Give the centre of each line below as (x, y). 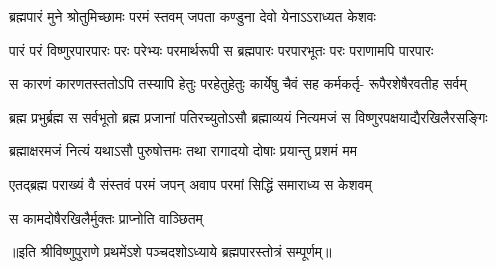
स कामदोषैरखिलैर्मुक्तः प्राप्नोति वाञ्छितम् (106, 217)
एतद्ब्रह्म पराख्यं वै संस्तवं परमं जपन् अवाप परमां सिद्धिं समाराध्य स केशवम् (190, 183)
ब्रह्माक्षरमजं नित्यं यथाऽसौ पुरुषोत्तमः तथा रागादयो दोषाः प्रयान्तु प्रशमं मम (183, 150)
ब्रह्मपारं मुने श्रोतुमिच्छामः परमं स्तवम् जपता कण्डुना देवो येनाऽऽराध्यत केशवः (192, 16)
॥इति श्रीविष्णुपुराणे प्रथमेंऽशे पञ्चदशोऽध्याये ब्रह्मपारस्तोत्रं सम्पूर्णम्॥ (170, 251)
